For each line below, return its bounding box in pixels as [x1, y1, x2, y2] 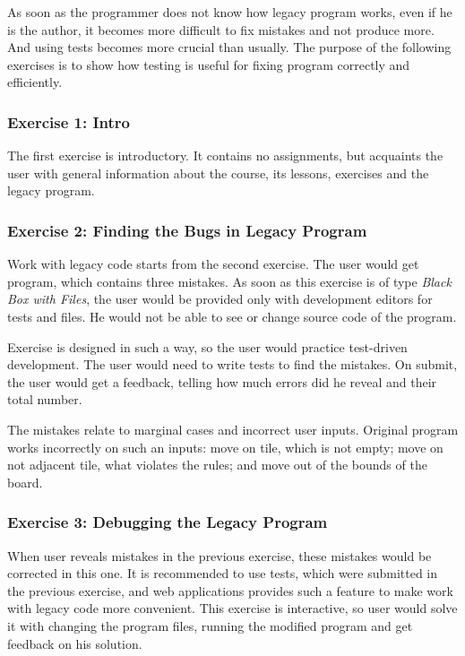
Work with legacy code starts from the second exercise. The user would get [7, 255, 419, 273]
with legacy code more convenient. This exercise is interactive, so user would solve [7, 599, 458, 617]
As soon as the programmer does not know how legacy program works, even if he [7, 3, 452, 21]
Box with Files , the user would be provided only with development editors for [7, 289, 433, 308]
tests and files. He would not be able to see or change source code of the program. [7, 306, 457, 325]
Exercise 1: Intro [7, 110, 130, 133]
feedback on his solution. [7, 634, 142, 652]
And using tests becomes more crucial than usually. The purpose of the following [7, 38, 452, 56]
